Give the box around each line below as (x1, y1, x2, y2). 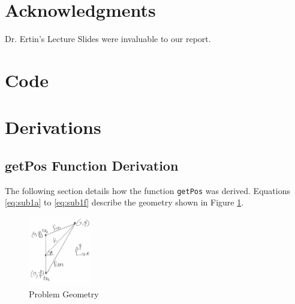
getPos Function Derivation (5, 156, 179, 174)
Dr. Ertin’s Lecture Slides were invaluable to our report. (5, 32, 211, 45)
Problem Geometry (29, 288, 99, 300)
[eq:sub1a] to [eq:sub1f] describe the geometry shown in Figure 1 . (5, 196, 244, 208)
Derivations (5, 115, 101, 139)
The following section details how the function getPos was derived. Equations (5, 184, 290, 196)
